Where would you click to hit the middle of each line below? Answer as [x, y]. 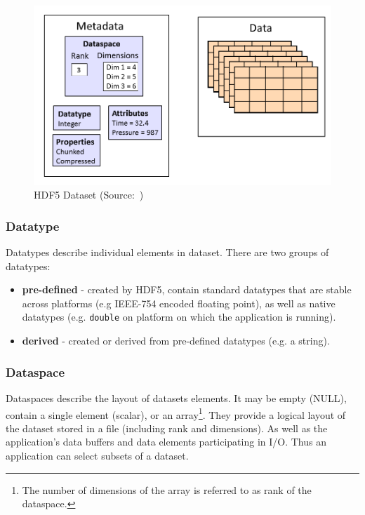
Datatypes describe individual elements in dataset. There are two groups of [167, 252]
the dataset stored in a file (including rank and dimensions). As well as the [167, 428]
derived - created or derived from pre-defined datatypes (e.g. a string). [176, 341]
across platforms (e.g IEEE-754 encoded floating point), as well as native [179, 303]
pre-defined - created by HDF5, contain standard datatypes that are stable [187, 289]
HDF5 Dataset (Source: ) [89, 195]
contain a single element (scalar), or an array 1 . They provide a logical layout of [176, 413]
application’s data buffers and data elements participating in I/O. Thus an [166, 442]
